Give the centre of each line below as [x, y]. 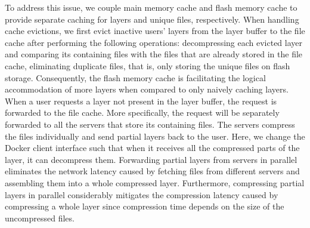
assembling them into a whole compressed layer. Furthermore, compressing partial [155, 182]
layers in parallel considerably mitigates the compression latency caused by [142, 194]
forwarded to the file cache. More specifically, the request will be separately [142, 113]
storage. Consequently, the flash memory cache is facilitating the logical [135, 77]
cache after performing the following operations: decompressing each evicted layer [154, 42]
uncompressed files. [40, 218]
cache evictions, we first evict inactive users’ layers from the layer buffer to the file [155, 31]
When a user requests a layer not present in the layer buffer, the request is [141, 101]
